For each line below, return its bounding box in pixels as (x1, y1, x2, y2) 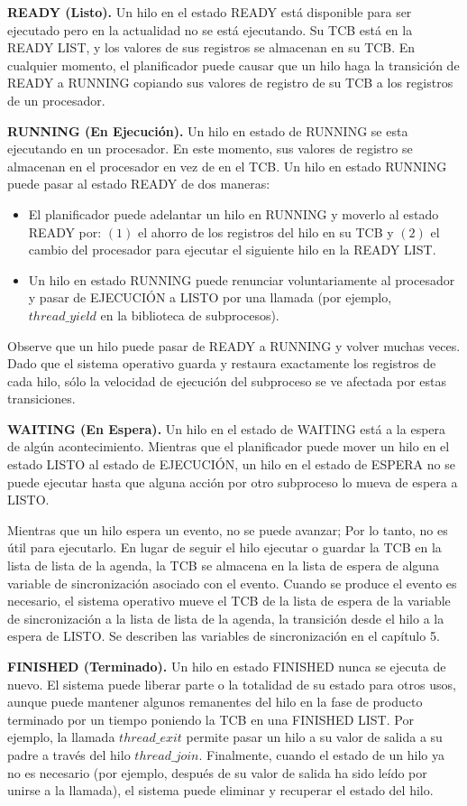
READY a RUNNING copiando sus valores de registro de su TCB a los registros (7, 73, 453, 92)
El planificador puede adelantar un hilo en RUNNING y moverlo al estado (28, 204, 439, 223)
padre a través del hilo (7, 745, 131, 764)
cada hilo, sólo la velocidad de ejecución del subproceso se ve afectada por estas (7, 371, 446, 390)
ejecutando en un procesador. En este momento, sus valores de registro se (7, 139, 413, 158)
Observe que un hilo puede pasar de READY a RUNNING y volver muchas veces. (7, 336, 461, 355)
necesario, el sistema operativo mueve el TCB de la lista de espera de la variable (7, 591, 451, 610)
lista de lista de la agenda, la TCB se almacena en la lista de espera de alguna (7, 556, 439, 575)
